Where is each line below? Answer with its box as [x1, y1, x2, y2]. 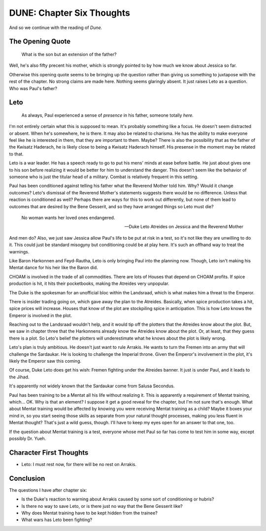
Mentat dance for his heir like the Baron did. [9, 265, 98, 271]
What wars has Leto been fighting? [21, 517, 93, 523]
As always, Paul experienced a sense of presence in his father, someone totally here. [21, 112, 194, 118]
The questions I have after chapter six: [9, 487, 87, 493]
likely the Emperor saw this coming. [9, 358, 81, 364]
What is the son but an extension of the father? [21, 51, 117, 57]
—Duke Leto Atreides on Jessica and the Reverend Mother [124, 224, 243, 230]
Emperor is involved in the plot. [9, 312, 72, 318]
